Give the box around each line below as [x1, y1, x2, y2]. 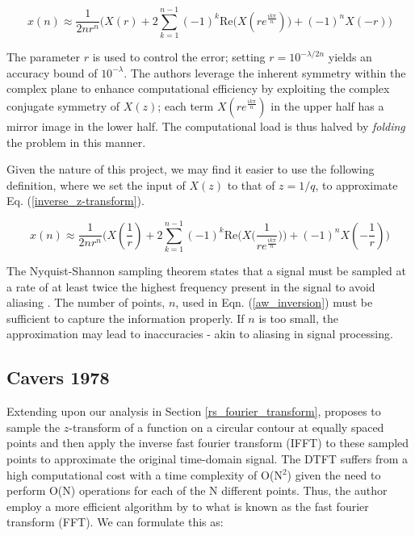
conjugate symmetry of [6, 97, 120, 114]
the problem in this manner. [6, 133, 146, 150]
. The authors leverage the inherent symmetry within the [124, 64, 406, 81]
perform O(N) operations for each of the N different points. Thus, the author [6, 482, 388, 499]
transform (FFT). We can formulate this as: [6, 513, 224, 530]
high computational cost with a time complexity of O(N [6, 466, 283, 483]
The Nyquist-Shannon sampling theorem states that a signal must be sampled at [6, 262, 406, 278]
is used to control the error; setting [92, 48, 266, 65]
